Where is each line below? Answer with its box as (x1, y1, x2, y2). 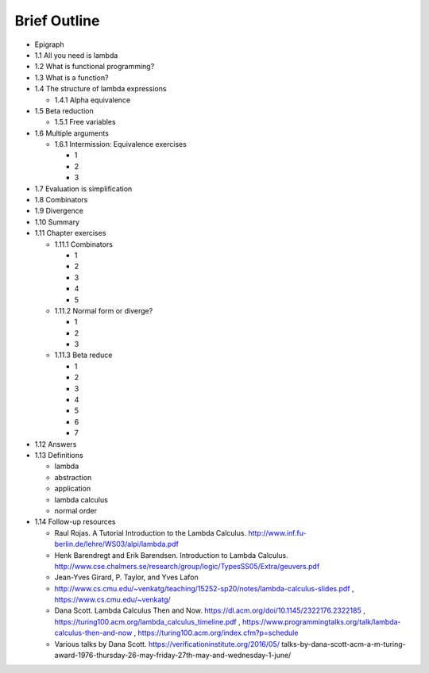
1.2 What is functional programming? (34, 62, 155, 71)
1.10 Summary (34, 217, 79, 226)
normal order (54, 506, 98, 515)
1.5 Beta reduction (34, 106, 95, 115)
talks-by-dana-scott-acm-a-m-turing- (280, 639, 407, 648)
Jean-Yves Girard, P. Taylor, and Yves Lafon (54, 572, 199, 583)
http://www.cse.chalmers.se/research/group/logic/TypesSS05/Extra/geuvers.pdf (54, 561, 320, 571)
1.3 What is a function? (34, 72, 109, 83)
